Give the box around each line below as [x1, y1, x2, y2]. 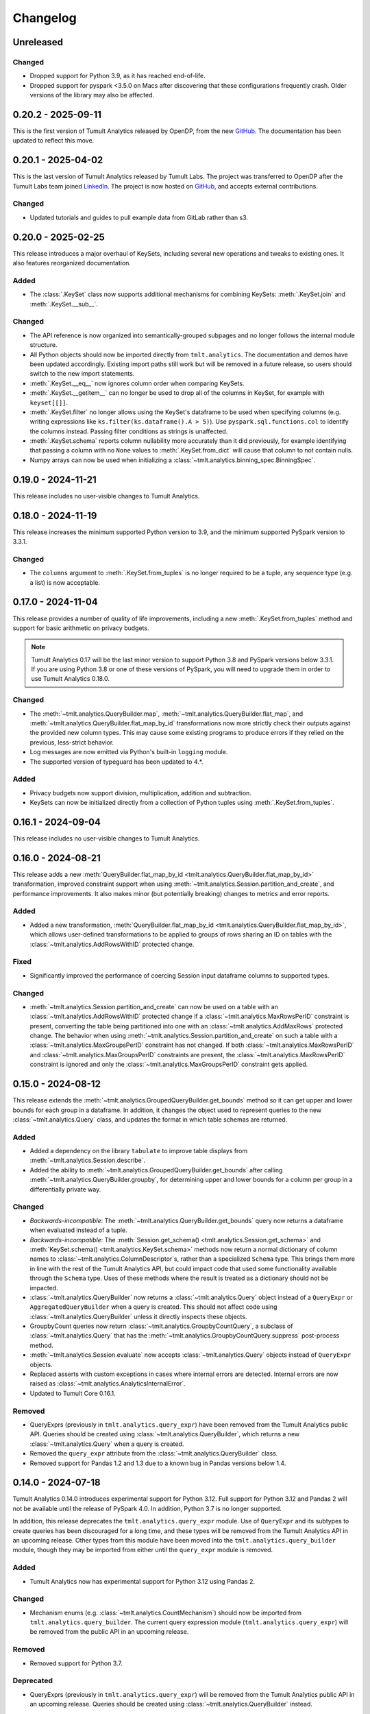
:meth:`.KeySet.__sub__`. [29, 300, 99, 308]
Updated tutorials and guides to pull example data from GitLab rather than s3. [29, 213, 249, 221]
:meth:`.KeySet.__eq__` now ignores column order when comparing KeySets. [29, 379, 245, 387]
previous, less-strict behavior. [29, 738, 114, 747]
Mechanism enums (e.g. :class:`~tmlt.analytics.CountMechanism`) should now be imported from [29, 1608, 301, 1617]
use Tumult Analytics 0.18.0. [31, 675, 110, 683]
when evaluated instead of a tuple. [29, 1226, 127, 1234]
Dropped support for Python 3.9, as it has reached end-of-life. [29, 72, 206, 80]
